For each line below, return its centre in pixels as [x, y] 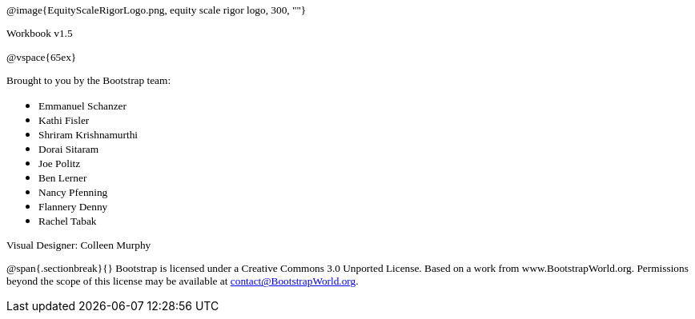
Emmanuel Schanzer [82, 106]
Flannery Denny [73, 206]
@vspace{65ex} [42, 57]
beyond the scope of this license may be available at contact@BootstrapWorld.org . [183, 281]
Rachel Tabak [68, 221]
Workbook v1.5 [40, 34]
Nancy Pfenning [73, 192]
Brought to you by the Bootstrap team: [89, 80]
